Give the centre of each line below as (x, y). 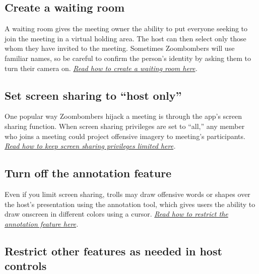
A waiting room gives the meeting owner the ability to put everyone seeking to (126, 28)
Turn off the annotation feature (88, 173)
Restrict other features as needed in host (113, 251)
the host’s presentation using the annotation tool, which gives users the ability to (130, 204)
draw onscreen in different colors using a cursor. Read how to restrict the (116, 214)
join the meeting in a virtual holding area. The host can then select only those (125, 38)
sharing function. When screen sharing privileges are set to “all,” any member (125, 126)
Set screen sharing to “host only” (93, 95)
